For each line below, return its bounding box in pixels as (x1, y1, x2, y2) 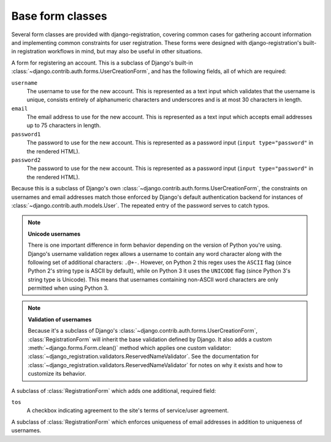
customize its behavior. (28, 370, 86, 378)
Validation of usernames (28, 316, 92, 323)
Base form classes (11, 9, 107, 23)
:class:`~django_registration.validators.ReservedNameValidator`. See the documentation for (28, 353, 259, 360)
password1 (11, 131, 41, 138)
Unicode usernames (28, 230, 81, 238)
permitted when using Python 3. (28, 284, 109, 292)
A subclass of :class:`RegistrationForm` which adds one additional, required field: (11, 387, 216, 394)
